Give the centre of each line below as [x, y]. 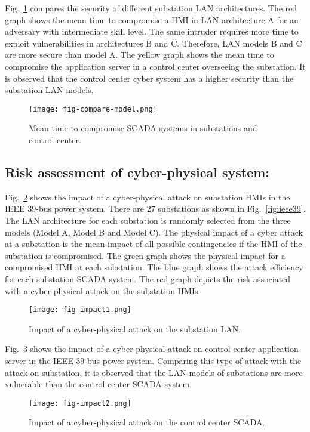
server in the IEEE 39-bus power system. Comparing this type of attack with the [153, 360]
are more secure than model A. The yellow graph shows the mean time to [139, 55]
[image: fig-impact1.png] [80, 310]
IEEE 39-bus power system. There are [75, 209]
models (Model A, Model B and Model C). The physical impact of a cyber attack [154, 232]
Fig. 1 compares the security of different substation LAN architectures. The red [151, 8]
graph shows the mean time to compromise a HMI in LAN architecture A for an [152, 19]
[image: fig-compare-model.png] [93, 109]
